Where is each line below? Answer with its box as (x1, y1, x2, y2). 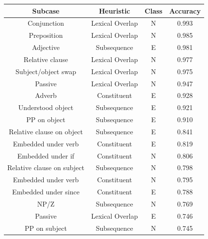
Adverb (35, 90, 57, 100)
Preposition (29, 30, 63, 40)
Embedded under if (17, 150, 75, 160)
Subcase (32, 5, 60, 16)
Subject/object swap (16, 66, 76, 76)
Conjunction (27, 18, 64, 28)
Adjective (32, 42, 60, 52)
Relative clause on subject (7, 162, 84, 173)
